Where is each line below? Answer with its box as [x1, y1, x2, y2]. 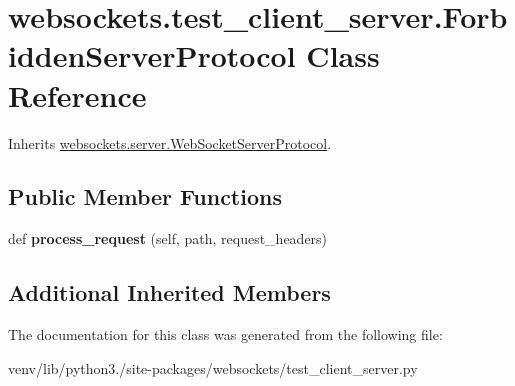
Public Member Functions [8, 181, 282, 212]
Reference [8, 74, 147, 115]
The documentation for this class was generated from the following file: [8, 324, 443, 345]
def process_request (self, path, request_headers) [8, 228, 328, 249]
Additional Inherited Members [8, 277, 331, 308]
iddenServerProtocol [8, 35, 296, 76]
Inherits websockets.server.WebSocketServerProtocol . [8, 132, 332, 153]
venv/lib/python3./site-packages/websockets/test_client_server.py [8, 357, 418, 378]
